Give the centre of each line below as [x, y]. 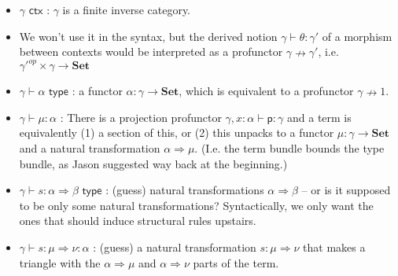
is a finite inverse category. [127, 9]
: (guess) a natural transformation [175, 247]
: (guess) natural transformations [185, 190]
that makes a [334, 247]
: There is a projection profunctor [141, 117]
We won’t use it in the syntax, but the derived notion [148, 36]
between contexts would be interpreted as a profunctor [151, 52]
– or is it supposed [346, 190]
